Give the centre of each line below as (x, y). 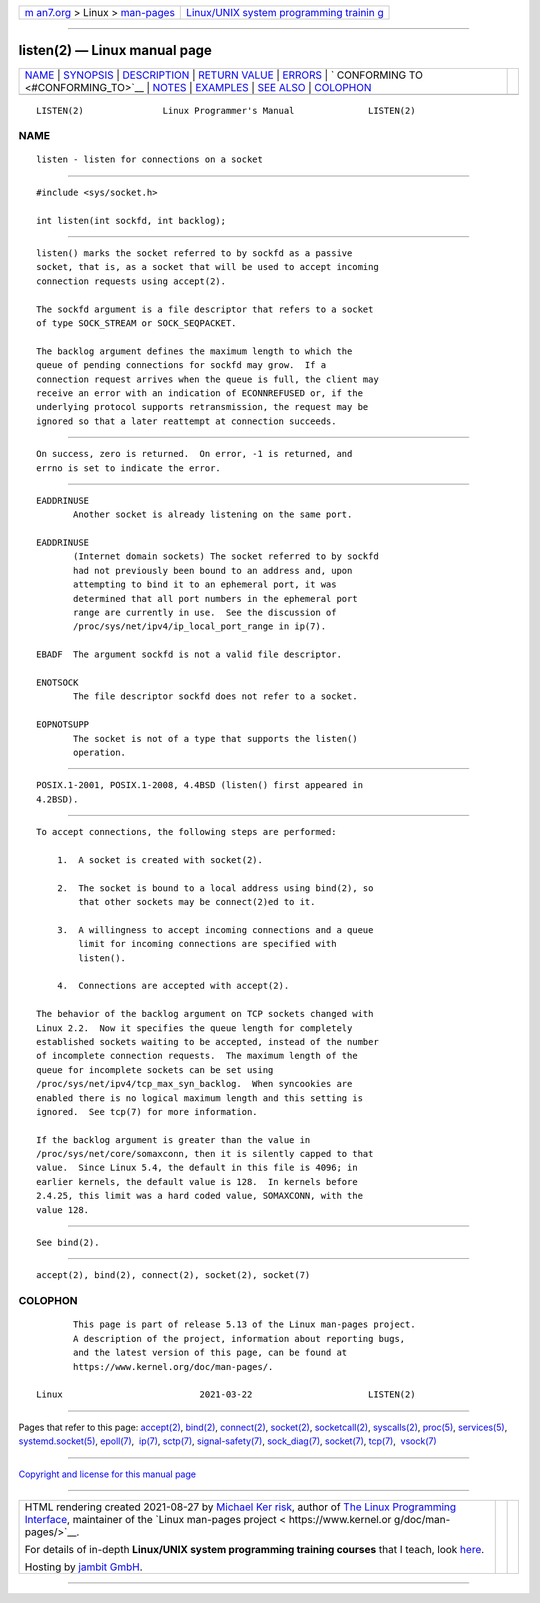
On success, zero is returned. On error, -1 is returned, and (194, 454)
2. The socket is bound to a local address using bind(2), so (215, 888)
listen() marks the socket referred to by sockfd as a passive (194, 253)
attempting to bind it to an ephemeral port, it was (205, 584)
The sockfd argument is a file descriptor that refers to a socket (205, 309)
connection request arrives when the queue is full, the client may (207, 379)
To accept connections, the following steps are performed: (186, 832)
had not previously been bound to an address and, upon (213, 570)
